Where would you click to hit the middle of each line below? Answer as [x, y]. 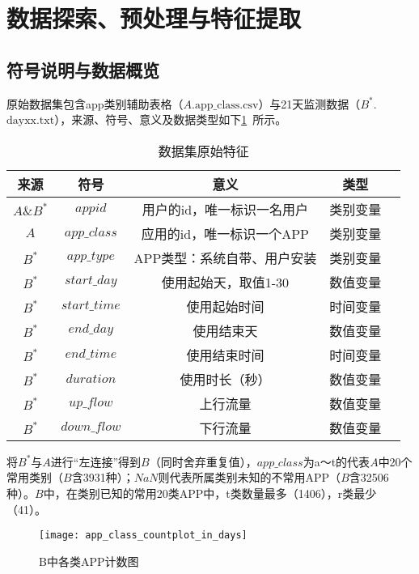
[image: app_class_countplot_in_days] [143, 536]
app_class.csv [226, 105]
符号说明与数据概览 [83, 69]
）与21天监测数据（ [309, 103]
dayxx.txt [31, 121]
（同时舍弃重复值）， [203, 461]
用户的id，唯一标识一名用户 [225, 209]
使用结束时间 [225, 355]
